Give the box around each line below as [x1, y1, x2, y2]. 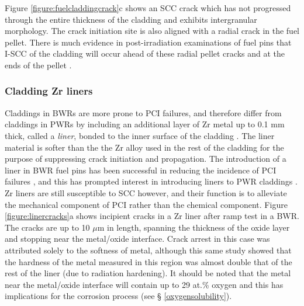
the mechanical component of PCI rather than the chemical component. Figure [5, 198, 288, 210]
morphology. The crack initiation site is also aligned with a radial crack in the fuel [5, 25, 300, 37]
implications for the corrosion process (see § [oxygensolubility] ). [5, 290, 232, 302]
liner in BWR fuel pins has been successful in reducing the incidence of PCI [5, 164, 277, 176]
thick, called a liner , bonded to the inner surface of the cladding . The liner [5, 129, 275, 141]
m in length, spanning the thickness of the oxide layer [97, 221, 290, 233]
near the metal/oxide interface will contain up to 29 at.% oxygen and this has [5, 278, 284, 290]
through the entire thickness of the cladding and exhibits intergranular [5, 13, 257, 25]
